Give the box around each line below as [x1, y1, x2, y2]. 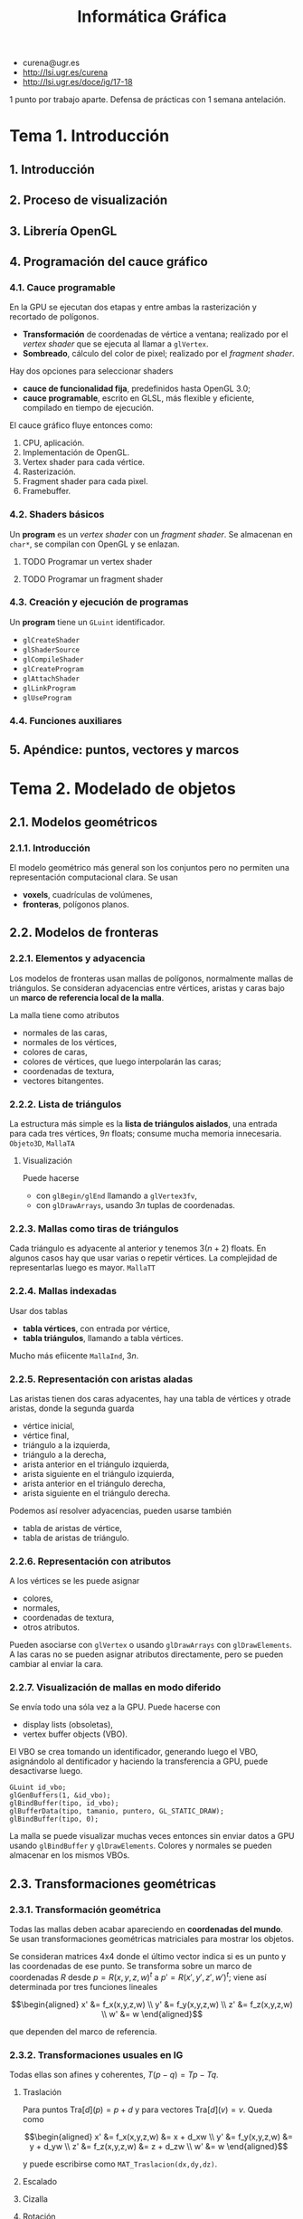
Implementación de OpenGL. [22, 447, 129, 458]
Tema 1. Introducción [9, 126, 170, 147]
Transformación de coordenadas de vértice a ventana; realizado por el [22, 329, 289, 340]
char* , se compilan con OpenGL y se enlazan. [9, 538, 180, 549]
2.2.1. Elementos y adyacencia [9, 952, 146, 965]
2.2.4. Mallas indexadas [9, 1285, 118, 1298]
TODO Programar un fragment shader [22, 573, 164, 585]
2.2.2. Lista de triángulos [9, 1098, 122, 1110]
